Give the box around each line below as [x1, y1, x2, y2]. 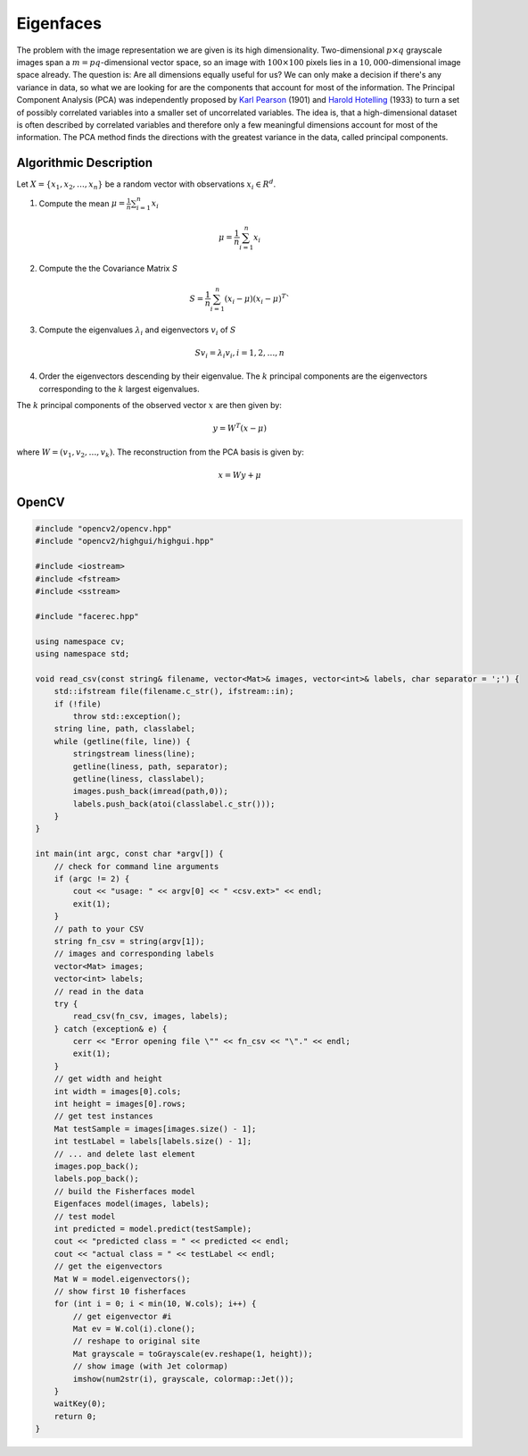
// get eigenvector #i [72, 1311, 173, 1321]
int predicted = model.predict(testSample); [54, 1224, 252, 1234]
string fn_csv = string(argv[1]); [54, 936, 205, 946]
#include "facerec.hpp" [35, 611, 140, 621]
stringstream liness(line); [72, 749, 196, 759]
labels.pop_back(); [54, 1174, 140, 1184]
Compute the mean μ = [38, 197, 126, 209]
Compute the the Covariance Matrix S [38, 263, 177, 273]
